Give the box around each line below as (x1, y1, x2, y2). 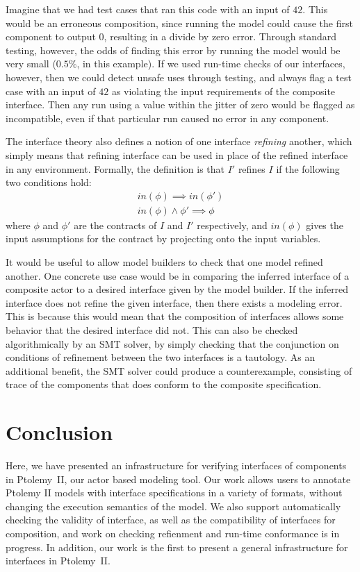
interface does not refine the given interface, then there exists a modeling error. (6, 295, 343, 310)
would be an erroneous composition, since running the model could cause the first (6, 15, 353, 30)
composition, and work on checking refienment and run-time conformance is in (6, 526, 340, 540)
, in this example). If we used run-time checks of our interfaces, (76, 56, 345, 71)
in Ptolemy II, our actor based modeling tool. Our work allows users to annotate (6, 471, 351, 486)
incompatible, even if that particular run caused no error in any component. (6, 110, 329, 125)
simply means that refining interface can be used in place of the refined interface (6, 147, 348, 162)
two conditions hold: (6, 175, 92, 190)
